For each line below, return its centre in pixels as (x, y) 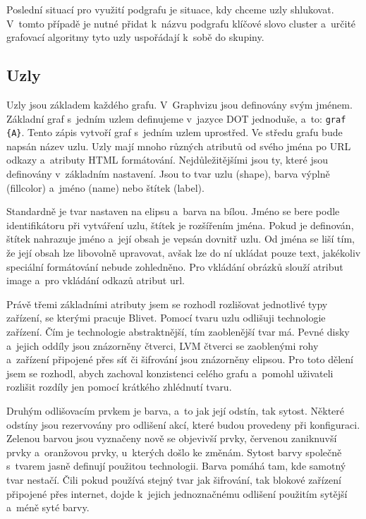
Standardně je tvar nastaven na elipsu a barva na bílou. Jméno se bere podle (173, 211)
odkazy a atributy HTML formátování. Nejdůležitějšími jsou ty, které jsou (167, 160)
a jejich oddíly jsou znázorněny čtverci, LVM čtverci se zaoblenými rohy (163, 345)
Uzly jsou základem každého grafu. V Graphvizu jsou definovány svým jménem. (179, 104)
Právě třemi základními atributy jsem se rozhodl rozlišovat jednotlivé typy (167, 304)
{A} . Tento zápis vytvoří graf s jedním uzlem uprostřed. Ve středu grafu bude (175, 132)
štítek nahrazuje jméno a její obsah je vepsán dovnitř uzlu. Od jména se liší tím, (181, 239)
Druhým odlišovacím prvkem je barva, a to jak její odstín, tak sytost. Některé (175, 410)
